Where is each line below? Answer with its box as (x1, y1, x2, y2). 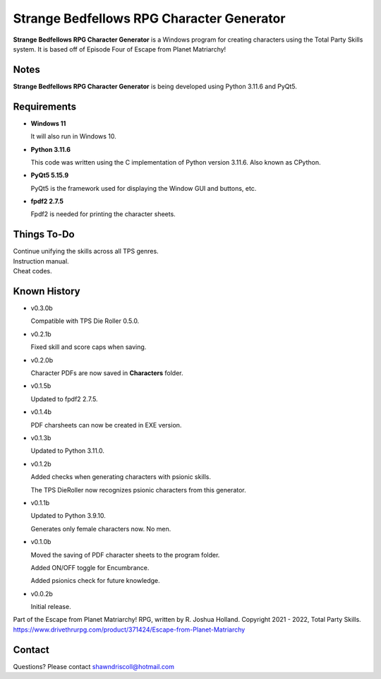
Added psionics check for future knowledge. (30, 577, 160, 585)
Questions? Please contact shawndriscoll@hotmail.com (13, 662, 174, 671)
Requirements (13, 100, 77, 112)
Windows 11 (30, 119, 66, 127)
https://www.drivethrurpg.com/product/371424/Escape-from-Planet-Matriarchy (13, 625, 246, 634)
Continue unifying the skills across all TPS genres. (13, 247, 159, 256)
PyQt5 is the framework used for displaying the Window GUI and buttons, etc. (30, 184, 257, 192)
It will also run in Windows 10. (30, 132, 116, 141)
